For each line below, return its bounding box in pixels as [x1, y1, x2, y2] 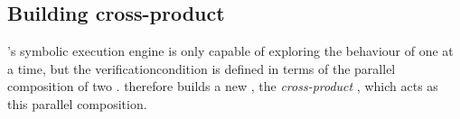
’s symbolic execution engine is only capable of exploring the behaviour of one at [7, 41, 454, 60]
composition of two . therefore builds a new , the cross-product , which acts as [7, 77, 438, 96]
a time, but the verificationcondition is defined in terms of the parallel [7, 59, 396, 78]
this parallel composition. [7, 94, 147, 113]
